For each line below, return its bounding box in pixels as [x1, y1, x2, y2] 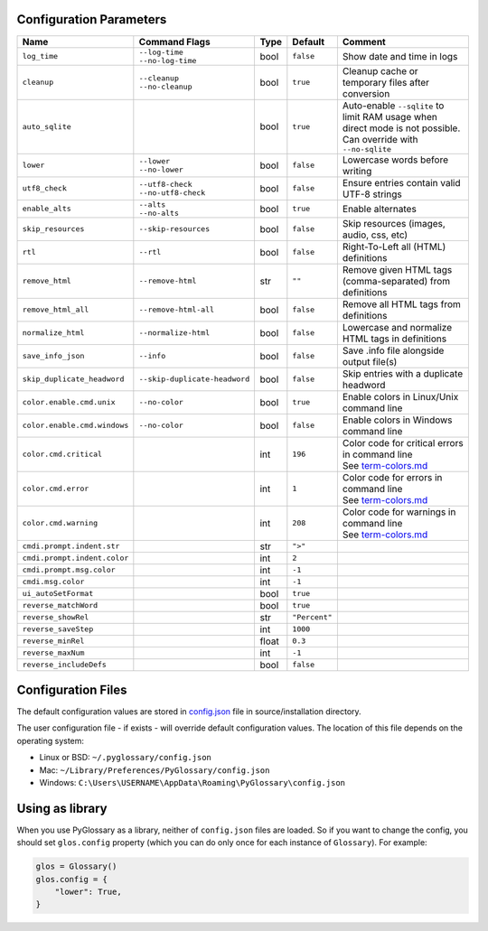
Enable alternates [342, 202, 418, 215]
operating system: [16, 735, 85, 746]
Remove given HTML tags [342, 263, 453, 275]
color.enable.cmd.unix [22, 397, 117, 407]
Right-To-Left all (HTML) [342, 240, 446, 253]
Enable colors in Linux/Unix [342, 390, 459, 403]
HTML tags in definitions [342, 332, 447, 345]
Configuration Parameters [16, 12, 167, 27]
